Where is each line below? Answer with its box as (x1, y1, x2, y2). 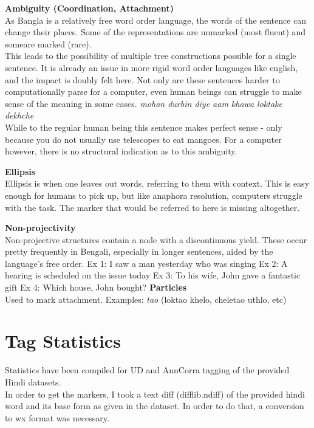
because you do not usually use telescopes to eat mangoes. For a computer (5, 133, 282, 145)
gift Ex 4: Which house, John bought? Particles (5, 281, 187, 294)
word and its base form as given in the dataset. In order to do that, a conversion (5, 399, 304, 412)
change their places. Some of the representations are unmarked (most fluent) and (5, 26, 306, 38)
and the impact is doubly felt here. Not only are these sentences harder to (5, 73, 280, 86)
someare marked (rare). (5, 37, 92, 50)
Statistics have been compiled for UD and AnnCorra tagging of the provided (5, 364, 290, 376)
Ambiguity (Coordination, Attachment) (5, 2, 174, 14)
